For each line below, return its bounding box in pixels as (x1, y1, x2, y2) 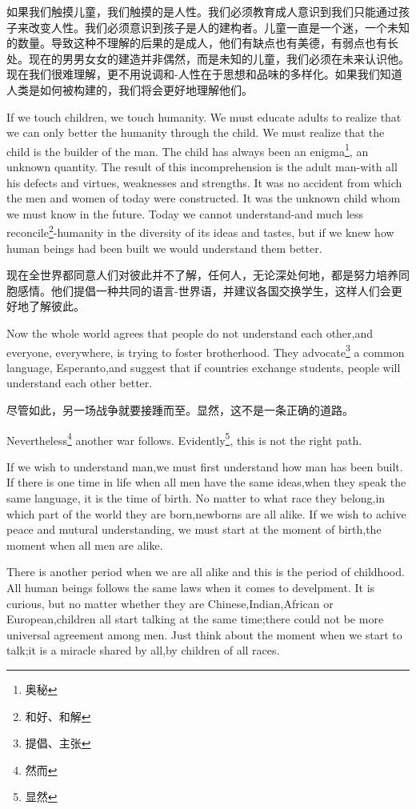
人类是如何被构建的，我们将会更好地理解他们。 (6, 81, 253, 98)
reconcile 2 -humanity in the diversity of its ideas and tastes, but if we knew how (6, 222, 394, 241)
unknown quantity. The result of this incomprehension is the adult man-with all (6, 158, 398, 174)
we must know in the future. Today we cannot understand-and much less (6, 205, 364, 222)
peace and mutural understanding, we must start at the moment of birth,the (6, 521, 382, 538)
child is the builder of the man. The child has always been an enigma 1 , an (6, 140, 369, 159)
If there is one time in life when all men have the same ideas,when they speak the (6, 474, 406, 491)
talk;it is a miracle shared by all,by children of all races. (6, 642, 280, 659)
